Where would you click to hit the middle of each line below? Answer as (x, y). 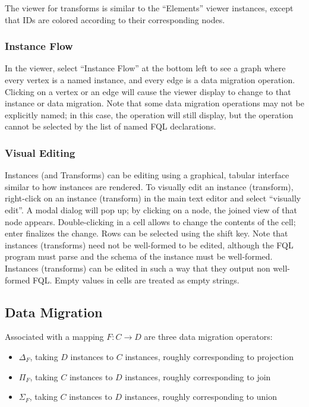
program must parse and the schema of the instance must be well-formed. (139, 256)
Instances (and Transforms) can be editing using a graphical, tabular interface (147, 175)
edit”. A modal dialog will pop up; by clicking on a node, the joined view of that (151, 209)
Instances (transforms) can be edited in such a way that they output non (138, 268)
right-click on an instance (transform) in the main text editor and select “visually (153, 198)
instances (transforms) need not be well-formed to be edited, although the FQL (149, 244)
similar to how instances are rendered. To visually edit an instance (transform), (149, 186)
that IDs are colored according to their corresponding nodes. (115, 19)
